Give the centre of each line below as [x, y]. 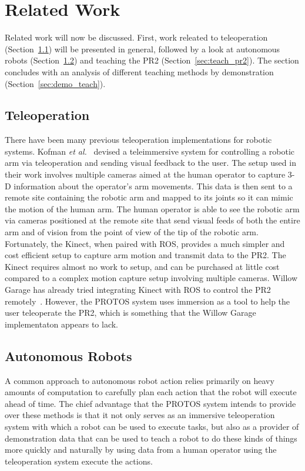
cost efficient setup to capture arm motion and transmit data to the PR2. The [145, 255]
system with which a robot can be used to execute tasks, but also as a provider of [152, 426]
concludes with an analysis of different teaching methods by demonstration [139, 71]
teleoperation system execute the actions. [79, 461]
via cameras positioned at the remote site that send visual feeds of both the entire [152, 220]
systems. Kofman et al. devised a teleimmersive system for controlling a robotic [150, 151]
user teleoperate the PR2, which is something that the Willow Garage [130, 313]
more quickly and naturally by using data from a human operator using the [141, 450]
